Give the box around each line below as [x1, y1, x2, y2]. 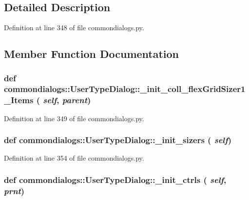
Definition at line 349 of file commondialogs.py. [4, 113, 144, 123]
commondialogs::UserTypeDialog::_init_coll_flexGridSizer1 [4, 83, 246, 95]
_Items [4, 94, 34, 106]
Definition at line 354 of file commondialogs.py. [4, 153, 144, 163]
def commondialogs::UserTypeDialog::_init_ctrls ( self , [4, 173, 227, 185]
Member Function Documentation [4, 46, 179, 61]
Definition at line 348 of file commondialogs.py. [4, 22, 144, 33]
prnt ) [4, 184, 25, 197]
